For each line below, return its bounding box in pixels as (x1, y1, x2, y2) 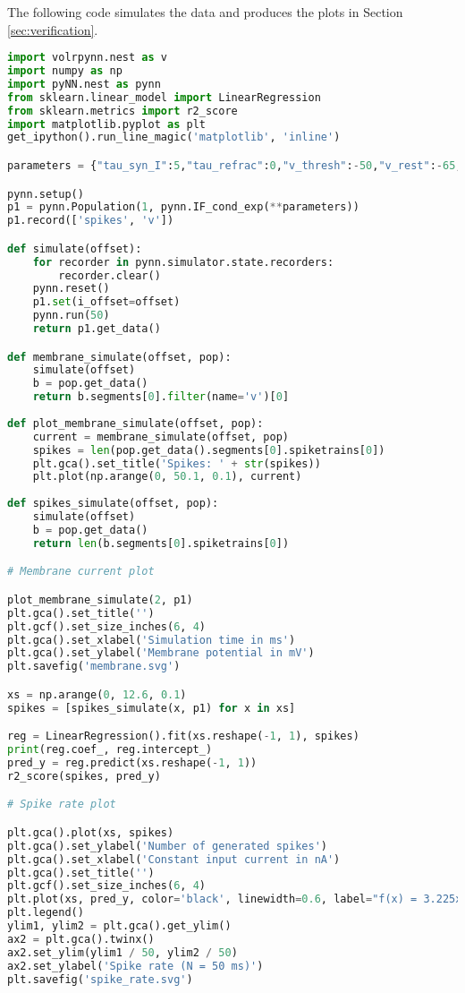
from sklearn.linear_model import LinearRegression (7, 90, 321, 104)
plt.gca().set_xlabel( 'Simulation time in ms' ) (7, 633, 296, 646)
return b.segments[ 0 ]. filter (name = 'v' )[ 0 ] (32, 390, 290, 404)
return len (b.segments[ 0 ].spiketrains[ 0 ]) (32, 536, 290, 550)
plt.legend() (7, 906, 84, 920)
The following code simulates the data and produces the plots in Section (7, 3, 403, 21)
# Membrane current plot (7, 565, 155, 578)
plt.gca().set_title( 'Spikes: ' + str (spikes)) (32, 457, 321, 470)
